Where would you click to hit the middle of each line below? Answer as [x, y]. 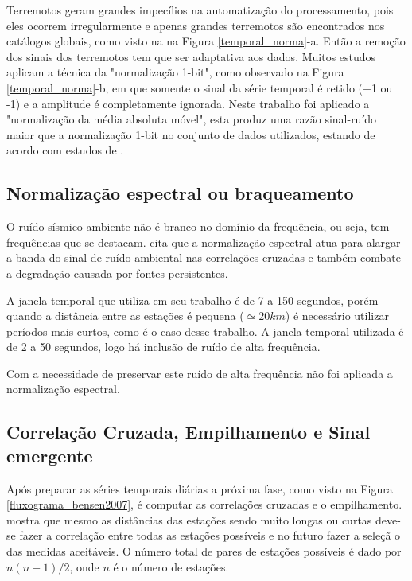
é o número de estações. [171, 566]
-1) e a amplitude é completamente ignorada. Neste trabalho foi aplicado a [188, 103]
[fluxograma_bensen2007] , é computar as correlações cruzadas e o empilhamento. [204, 504]
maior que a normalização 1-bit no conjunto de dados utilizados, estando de [191, 134]
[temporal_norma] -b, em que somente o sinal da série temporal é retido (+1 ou [200, 87]
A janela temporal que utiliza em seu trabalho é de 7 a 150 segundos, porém [192, 300]
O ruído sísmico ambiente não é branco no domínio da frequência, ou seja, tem [198, 226]
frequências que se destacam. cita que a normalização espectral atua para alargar [204, 242]
